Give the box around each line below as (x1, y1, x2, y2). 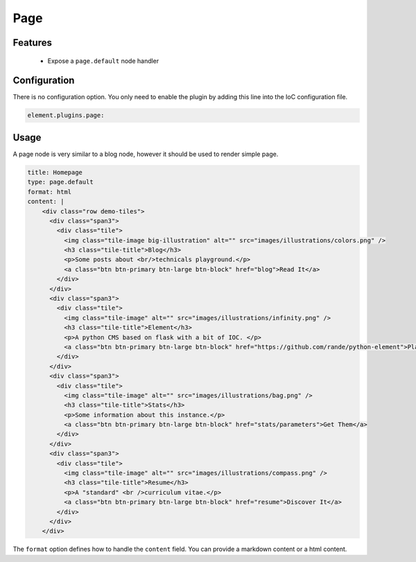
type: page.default (27, 178, 94, 186)
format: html (27, 188, 72, 195)
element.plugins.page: (27, 112, 105, 119)
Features (12, 37, 52, 49)
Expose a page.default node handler (47, 56, 159, 65)
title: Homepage (27, 168, 83, 176)
